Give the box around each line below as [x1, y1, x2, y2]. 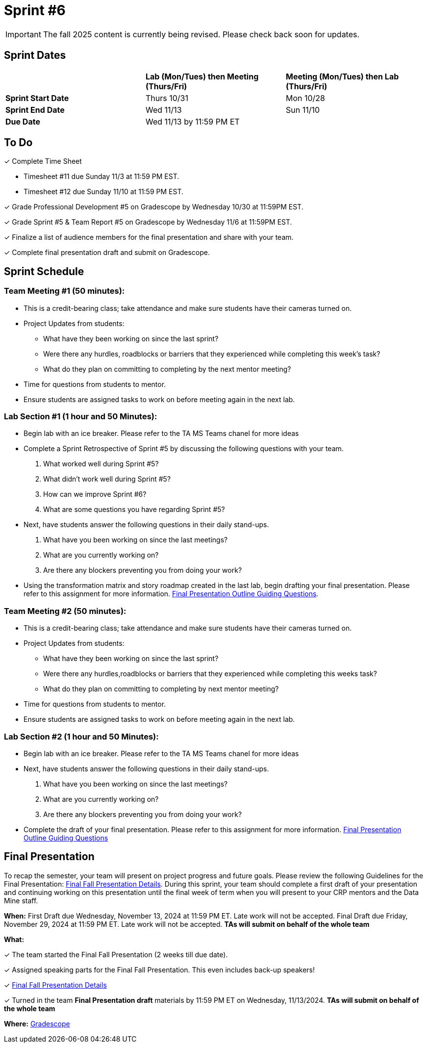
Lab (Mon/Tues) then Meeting [145, 71, 259, 81]
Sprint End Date [5, 104, 65, 115]
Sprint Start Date [5, 93, 69, 103]
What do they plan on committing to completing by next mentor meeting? [43, 685, 279, 693]
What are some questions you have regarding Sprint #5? [43, 505, 225, 514]
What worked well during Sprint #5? [43, 460, 159, 468]
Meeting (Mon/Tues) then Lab [285, 71, 399, 81]
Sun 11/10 [285, 104, 320, 115]
